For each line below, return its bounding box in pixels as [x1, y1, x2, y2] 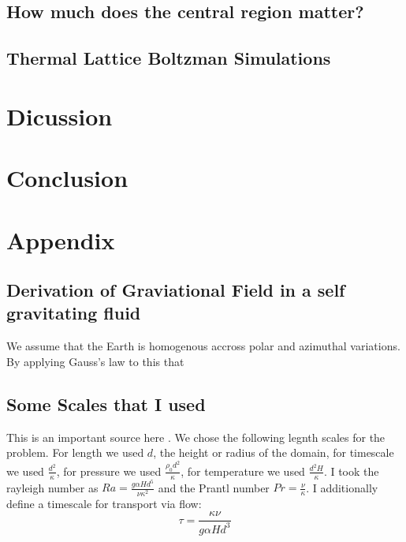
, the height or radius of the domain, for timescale [153, 444, 394, 461]
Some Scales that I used [6, 391, 206, 416]
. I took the [323, 462, 379, 479]
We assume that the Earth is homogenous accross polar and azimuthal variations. [6, 338, 400, 354]
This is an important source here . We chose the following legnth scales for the [6, 428, 386, 445]
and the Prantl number [158, 479, 270, 495]
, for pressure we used [56, 462, 162, 479]
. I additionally [306, 479, 378, 495]
